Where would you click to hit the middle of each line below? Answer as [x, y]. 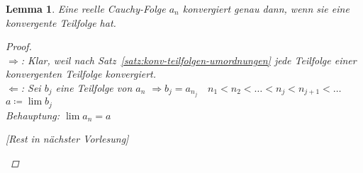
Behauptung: [33, 115]
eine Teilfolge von [94, 87]
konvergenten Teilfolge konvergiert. [81, 74]
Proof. [19, 46]
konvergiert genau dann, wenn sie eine [266, 8]
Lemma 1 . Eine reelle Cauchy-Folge [86, 8]
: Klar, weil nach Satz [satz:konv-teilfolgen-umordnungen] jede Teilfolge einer [189, 60]
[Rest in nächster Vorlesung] [67, 139]
